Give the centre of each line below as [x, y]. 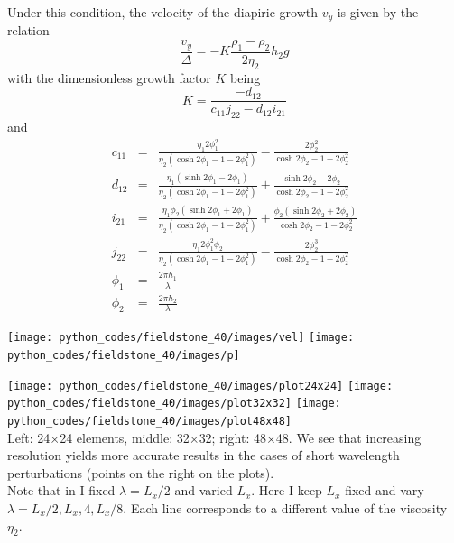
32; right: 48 [232, 437]
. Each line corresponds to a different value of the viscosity [285, 507]
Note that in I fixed [61, 490]
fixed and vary [385, 490]
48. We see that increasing [348, 437]
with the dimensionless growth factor [109, 77]
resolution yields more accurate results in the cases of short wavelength [204, 455]
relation [28, 30]
